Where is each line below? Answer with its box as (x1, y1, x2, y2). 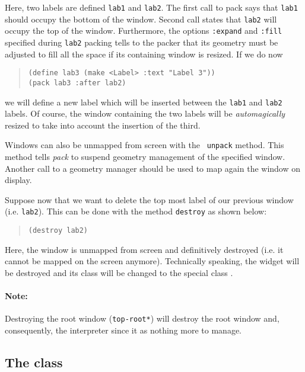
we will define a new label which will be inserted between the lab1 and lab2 (5, 95, 282, 108)
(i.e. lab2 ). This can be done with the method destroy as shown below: (5, 205, 267, 217)
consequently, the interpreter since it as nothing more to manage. (5, 323, 242, 336)
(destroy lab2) (28, 226, 88, 235)
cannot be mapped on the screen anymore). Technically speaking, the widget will (5, 255, 300, 267)
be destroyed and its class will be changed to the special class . (5, 266, 233, 278)
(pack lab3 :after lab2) (28, 78, 126, 87)
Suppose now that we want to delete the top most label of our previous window (5, 193, 294, 206)
